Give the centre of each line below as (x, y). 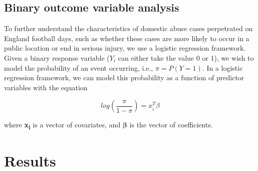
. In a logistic (222, 67)
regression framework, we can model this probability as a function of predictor (124, 77)
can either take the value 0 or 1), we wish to (186, 57)
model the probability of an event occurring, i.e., (79, 67)
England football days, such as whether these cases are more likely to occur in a (127, 38)
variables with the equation (46, 87)
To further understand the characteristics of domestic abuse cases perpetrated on (128, 28)
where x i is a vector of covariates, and (62, 125)
